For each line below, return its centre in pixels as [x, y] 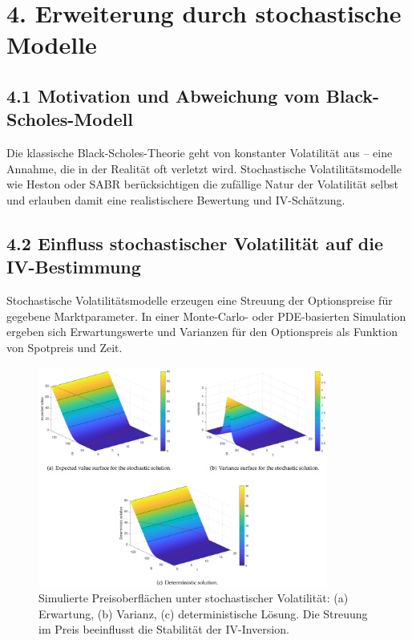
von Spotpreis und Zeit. [65, 347]
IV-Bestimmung [74, 267]
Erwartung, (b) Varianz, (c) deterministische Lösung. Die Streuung [203, 613]
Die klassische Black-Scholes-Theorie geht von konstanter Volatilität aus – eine [200, 153]
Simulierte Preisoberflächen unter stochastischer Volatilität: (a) [194, 598]
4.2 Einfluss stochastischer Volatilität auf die [195, 243]
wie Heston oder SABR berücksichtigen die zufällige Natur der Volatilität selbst [202, 184]
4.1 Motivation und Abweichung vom [163, 95]
